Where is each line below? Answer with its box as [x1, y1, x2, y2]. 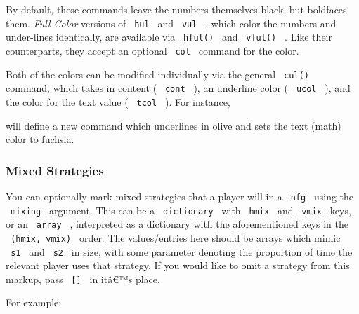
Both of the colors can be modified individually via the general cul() [6, 67, 309, 81]
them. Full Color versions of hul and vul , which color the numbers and [6, 15, 337, 30]
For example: [6, 295, 62, 310]
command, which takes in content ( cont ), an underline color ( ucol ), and [6, 81, 351, 95]
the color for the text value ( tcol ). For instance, [6, 94, 230, 109]
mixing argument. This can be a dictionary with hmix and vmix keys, [11, 203, 351, 217]
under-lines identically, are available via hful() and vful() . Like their [6, 29, 332, 44]
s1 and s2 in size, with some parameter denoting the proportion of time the [11, 244, 353, 259]
